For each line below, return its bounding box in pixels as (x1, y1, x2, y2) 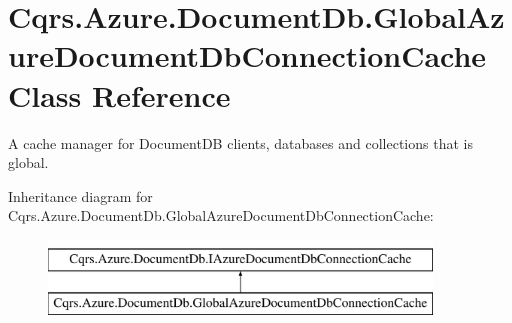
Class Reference (8, 74, 231, 115)
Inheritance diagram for (8, 185, 153, 206)
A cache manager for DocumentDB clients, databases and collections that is (8, 132, 473, 153)
